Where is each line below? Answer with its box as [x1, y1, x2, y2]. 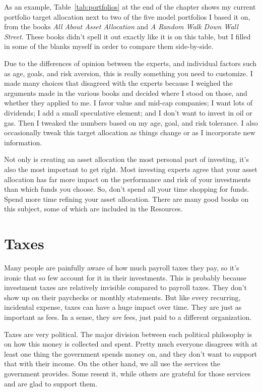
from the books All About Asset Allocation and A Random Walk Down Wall [4, 21, 238, 32]
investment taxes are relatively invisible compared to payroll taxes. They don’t [4, 282, 247, 293]
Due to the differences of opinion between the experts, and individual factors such [4, 58, 257, 68]
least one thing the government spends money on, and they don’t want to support [4, 348, 257, 359]
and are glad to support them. [4, 378, 97, 388]
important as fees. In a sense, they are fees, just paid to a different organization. [4, 311, 252, 322]
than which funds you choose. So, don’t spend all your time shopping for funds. [4, 184, 249, 194]
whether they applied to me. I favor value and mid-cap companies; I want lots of [4, 97, 252, 108]
